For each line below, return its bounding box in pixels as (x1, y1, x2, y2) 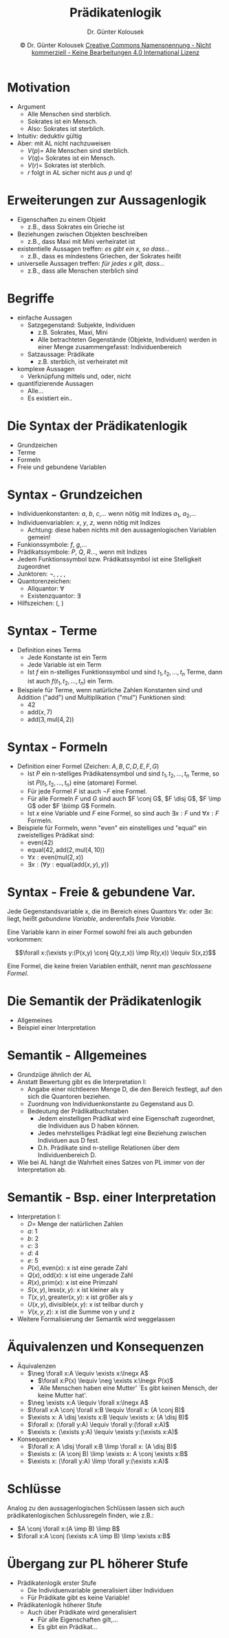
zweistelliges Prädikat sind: (17, 831, 95, 840)
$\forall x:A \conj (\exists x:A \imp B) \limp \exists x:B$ (17, 1531, 171, 1540)
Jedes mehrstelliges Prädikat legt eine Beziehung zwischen (37, 1129, 206, 1137)
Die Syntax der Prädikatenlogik (7, 418, 188, 433)
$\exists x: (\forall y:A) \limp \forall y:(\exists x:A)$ (27, 1457, 169, 1465)
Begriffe (7, 291, 55, 306)
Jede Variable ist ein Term (27, 661, 102, 669)
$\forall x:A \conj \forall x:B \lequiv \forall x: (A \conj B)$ (27, 1405, 186, 1413)
